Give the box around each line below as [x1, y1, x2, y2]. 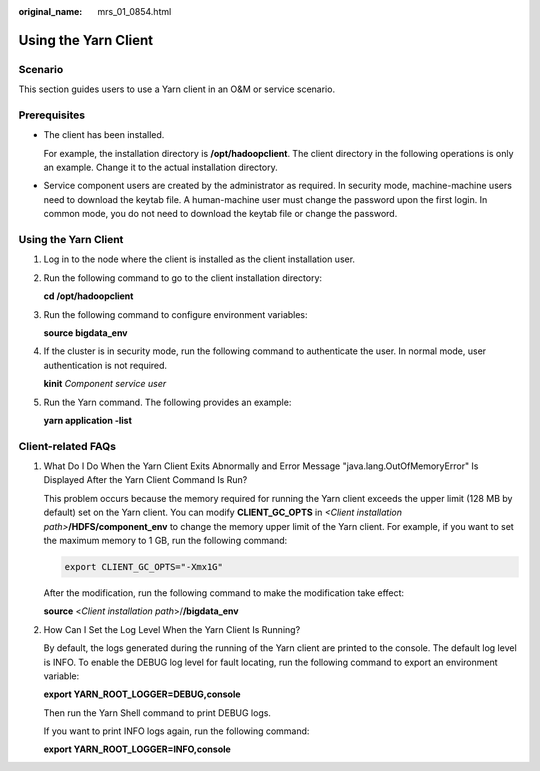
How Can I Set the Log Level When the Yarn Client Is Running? [43, 623, 301, 635]
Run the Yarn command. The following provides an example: [43, 396, 292, 408]
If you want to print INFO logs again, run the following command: [43, 725, 310, 737]
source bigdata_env [43, 326, 129, 339]
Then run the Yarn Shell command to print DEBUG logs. [43, 706, 272, 719]
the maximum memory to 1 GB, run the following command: [43, 535, 288, 546]
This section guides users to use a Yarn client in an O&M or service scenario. [18, 83, 335, 95]
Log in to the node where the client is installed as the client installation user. [43, 253, 355, 265]
